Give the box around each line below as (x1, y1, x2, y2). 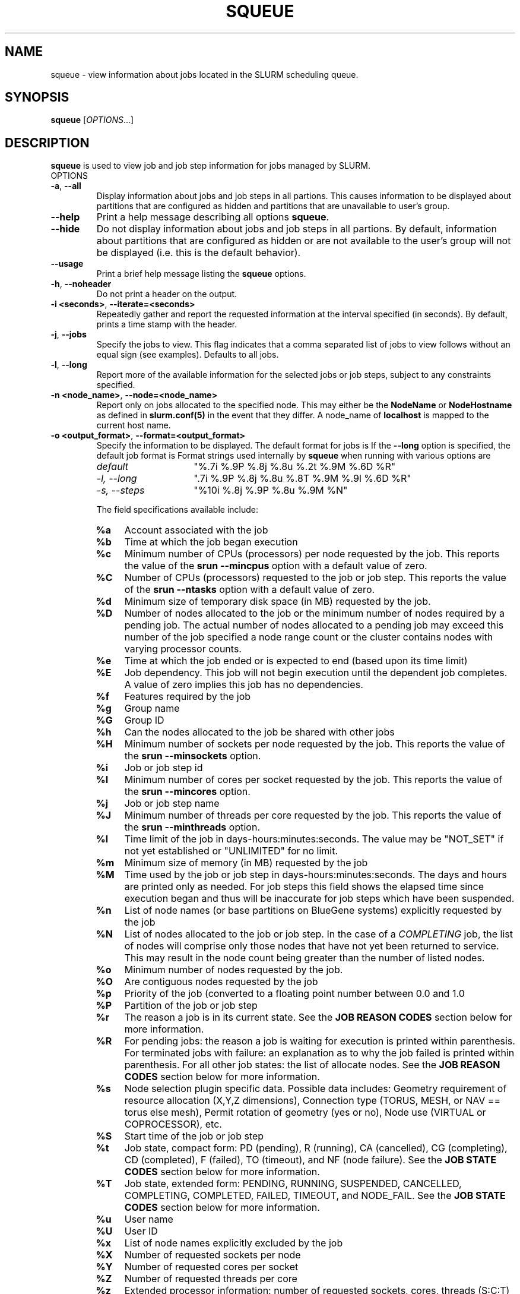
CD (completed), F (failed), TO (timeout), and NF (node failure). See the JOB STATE (124, 1154, 496, 1166)
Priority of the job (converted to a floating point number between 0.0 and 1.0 (124, 987, 465, 1000)
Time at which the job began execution (124, 536, 298, 548)
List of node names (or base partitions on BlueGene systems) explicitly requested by (124, 904, 502, 917)
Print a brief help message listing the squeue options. (96, 269, 306, 279)
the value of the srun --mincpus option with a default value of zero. (124, 560, 427, 572)
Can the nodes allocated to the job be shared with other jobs (124, 726, 395, 738)
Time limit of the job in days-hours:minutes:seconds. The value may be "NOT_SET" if (124, 833, 504, 845)
